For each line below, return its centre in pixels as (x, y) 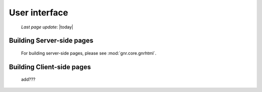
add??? (28, 79)
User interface (39, 13)
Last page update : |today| (47, 27)
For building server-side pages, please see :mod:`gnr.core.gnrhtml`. (89, 53)
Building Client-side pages (50, 67)
